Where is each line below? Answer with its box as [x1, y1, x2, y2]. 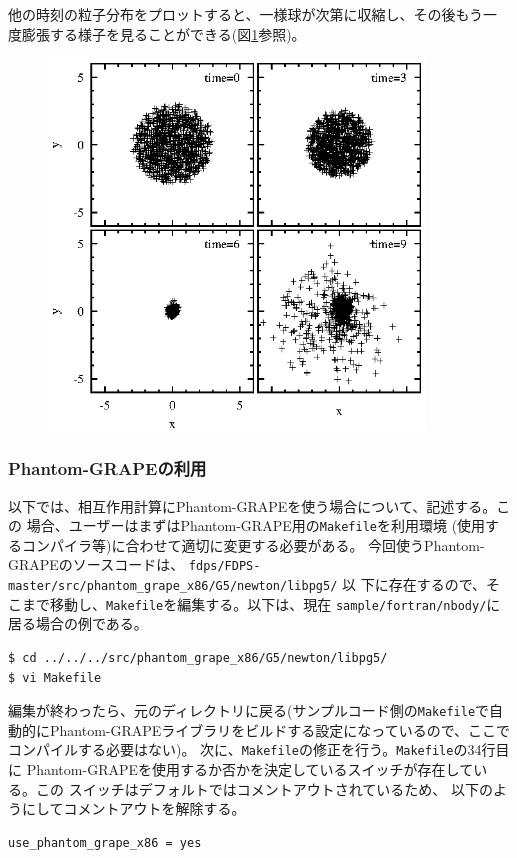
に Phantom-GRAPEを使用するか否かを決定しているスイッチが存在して [8, 759, 474, 780]
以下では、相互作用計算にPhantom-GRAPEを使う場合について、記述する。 [8, 495, 497, 516]
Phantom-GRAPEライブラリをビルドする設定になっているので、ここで [49, 719, 511, 740]
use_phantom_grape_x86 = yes [8, 835, 202, 850]
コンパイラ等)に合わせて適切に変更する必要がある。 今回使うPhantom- [21, 534, 485, 555]
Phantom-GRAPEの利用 [8, 456, 207, 481]
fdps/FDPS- [188, 559, 261, 574]
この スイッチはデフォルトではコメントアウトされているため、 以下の [35, 778, 493, 799]
